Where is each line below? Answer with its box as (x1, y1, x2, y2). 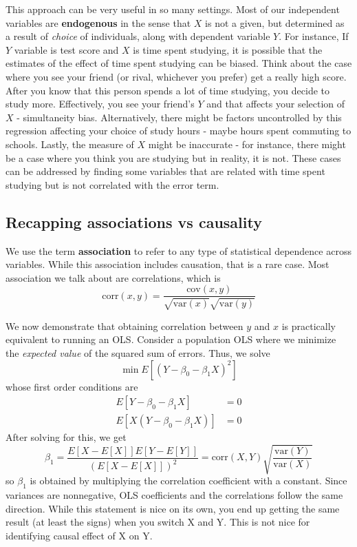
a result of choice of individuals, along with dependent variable (6, 29, 270, 43)
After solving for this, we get (6, 430, 127, 444)
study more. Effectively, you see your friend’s (6, 96, 195, 111)
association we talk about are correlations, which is (6, 270, 221, 285)
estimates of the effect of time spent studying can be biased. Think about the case (6, 56, 352, 70)
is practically (281, 318, 336, 333)
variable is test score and (14, 42, 119, 56)
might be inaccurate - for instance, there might (148, 136, 346, 151)
